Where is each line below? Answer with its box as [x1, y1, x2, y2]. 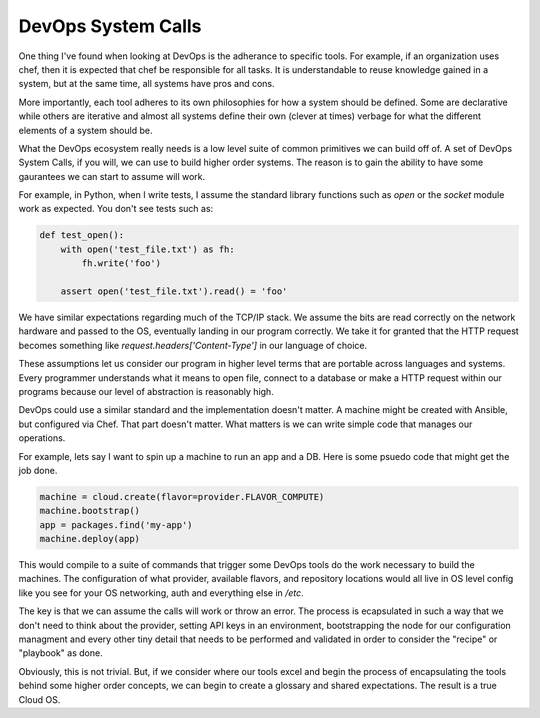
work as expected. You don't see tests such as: [18, 203, 214, 215]
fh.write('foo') [81, 258, 162, 269]
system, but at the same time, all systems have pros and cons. [18, 78, 275, 90]
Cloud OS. [18, 693, 61, 705]
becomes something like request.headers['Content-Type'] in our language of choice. [18, 339, 368, 351]
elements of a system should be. [18, 124, 153, 136]
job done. [18, 464, 58, 476]
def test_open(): [39, 230, 125, 241]
